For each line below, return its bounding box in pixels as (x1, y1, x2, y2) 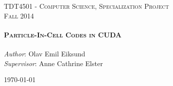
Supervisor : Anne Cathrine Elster (4, 58, 103, 68)
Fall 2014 (4, 10, 34, 20)
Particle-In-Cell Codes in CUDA (4, 29, 121, 39)
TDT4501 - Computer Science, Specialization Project (4, 1, 169, 11)
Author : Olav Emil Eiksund (4, 48, 86, 58)
